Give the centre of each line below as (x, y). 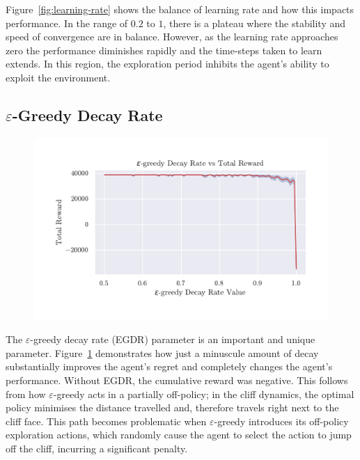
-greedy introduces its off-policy (281, 421)
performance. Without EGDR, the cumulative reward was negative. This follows (177, 380)
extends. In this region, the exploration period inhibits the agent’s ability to (167, 64)
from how (26, 394)
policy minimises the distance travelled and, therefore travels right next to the (172, 407)
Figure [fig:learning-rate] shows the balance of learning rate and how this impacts (180, 9)
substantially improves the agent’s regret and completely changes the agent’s (169, 366)
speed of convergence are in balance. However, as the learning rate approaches (172, 37)
